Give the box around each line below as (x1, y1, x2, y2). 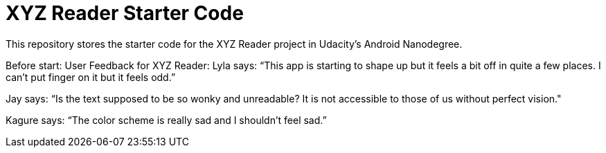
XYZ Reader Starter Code (6, 1, 244, 25)
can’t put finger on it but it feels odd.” (6, 71, 176, 83)
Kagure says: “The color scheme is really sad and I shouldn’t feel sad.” (6, 114, 327, 126)
